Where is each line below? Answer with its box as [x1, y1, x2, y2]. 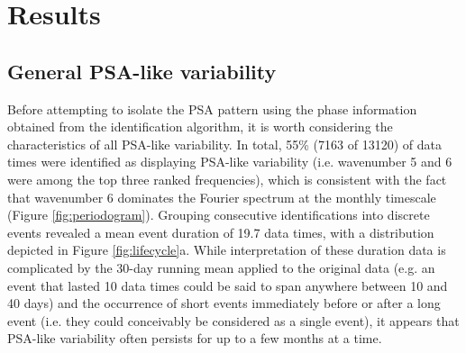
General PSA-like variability [7, 57, 277, 85]
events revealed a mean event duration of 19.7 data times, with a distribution [7, 222, 434, 241]
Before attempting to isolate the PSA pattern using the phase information [7, 99, 417, 118]
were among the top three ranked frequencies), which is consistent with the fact [7, 169, 447, 188]
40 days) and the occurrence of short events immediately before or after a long [7, 294, 441, 312]
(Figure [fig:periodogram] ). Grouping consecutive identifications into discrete [7, 205, 430, 224]
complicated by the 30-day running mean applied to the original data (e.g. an [7, 258, 435, 276]
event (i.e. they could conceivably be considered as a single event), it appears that [7, 311, 460, 330]
